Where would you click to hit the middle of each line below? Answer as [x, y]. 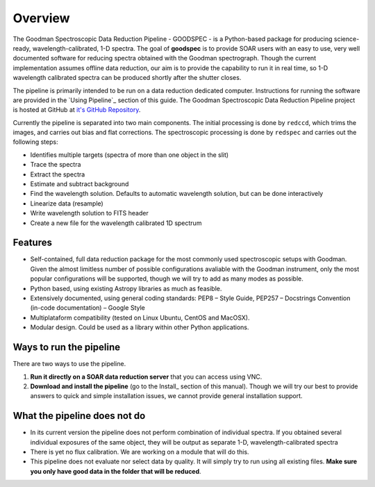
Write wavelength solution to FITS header [89, 213]
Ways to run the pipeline [67, 347]
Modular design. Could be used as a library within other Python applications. [140, 327]
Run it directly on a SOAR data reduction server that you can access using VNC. [146, 377]
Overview [41, 18]
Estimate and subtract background [80, 184]
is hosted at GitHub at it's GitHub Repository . [77, 110]
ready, [22, 48]
